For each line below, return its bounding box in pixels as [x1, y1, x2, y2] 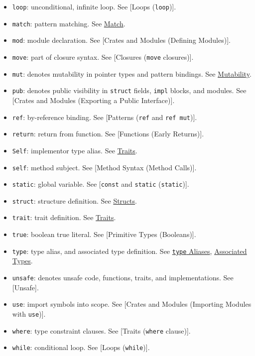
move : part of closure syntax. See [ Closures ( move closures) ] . [12, 51, 194, 62]
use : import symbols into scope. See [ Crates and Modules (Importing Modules [12, 299, 252, 309]
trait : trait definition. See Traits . [12, 212, 116, 223]
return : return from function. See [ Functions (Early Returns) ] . [12, 128, 204, 139]
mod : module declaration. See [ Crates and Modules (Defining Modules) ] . [12, 35, 231, 45]
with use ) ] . [12, 308, 46, 319]
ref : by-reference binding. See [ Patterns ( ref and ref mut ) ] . [12, 112, 197, 122]
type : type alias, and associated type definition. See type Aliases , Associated [12, 245, 247, 256]
